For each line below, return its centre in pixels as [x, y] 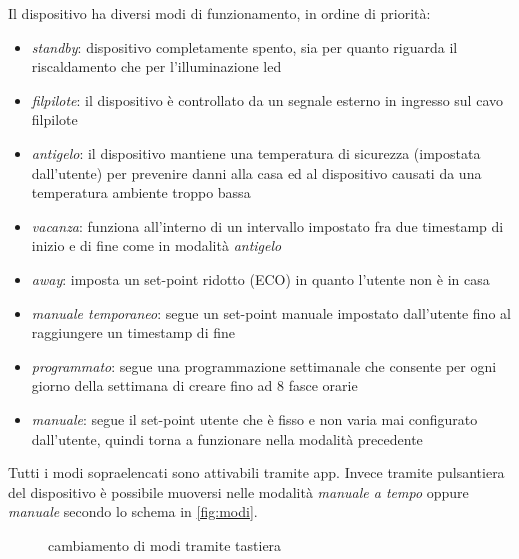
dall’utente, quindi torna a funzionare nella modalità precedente [227, 438]
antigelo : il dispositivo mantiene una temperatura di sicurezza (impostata [256, 152]
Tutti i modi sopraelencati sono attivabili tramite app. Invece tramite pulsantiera [256, 472]
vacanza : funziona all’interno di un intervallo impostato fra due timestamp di [267, 225]
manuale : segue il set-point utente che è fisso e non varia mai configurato [254, 418]
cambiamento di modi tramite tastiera [165, 544]
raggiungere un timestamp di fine [133, 332]
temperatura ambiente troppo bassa [141, 192]
